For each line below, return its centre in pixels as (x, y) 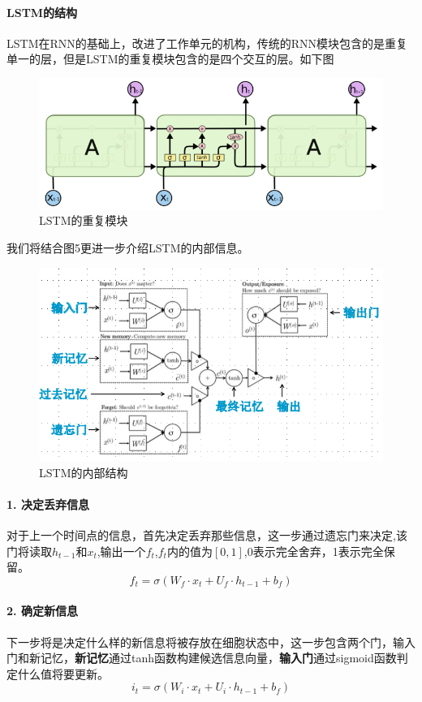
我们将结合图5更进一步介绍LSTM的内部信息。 (128, 247)
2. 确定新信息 (42, 611)
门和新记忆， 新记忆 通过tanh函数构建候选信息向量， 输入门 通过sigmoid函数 (202, 658)
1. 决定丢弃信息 (48, 504)
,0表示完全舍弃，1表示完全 (314, 551)
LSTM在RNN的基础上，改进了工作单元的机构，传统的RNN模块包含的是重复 (207, 43)
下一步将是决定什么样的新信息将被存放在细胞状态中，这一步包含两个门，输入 (211, 642)
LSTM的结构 (42, 12)
